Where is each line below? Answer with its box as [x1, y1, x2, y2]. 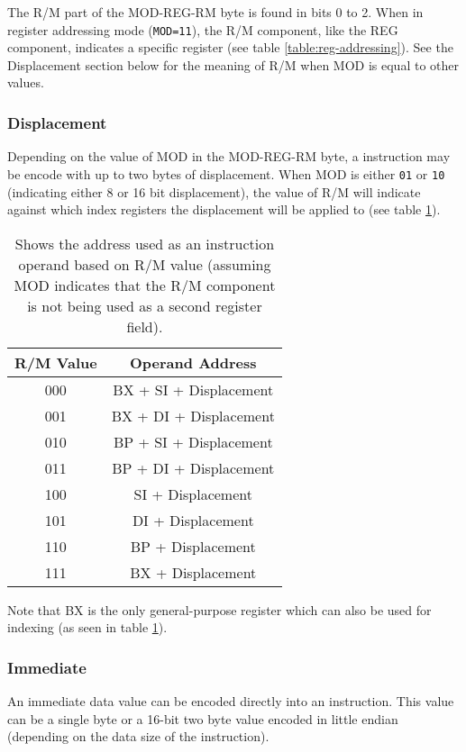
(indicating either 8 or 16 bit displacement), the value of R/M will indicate [7, 182, 421, 201]
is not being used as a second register [27, 294, 262, 316]
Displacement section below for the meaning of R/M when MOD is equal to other [7, 55, 459, 74]
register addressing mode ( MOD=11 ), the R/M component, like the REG [7, 20, 398, 39]
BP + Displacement [130, 535, 256, 557]
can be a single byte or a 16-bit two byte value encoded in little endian [7, 709, 398, 728]
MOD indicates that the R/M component [14, 274, 276, 295]
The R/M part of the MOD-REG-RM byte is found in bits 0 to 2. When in [7, 3, 424, 21]
